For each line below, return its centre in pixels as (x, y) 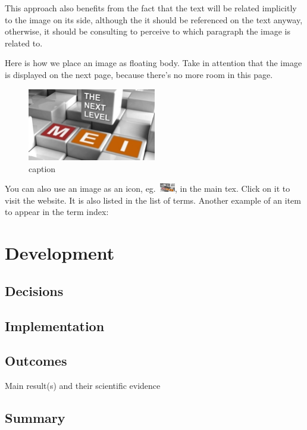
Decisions (34, 290)
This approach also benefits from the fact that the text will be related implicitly (151, 8)
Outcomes (36, 361)
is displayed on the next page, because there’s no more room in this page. (139, 74)
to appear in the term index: (57, 212)
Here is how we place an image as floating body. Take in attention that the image (153, 63)
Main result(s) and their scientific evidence (83, 386)
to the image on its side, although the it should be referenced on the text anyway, (154, 19)
